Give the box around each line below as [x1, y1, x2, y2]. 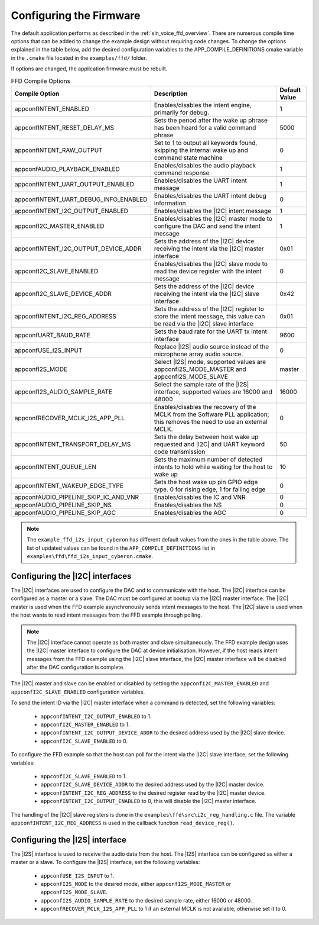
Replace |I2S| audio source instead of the [154, 342, 269, 350]
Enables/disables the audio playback [154, 161, 256, 169]
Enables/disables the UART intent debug [154, 191, 267, 199]
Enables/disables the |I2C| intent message [154, 207, 272, 215]
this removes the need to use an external [154, 417, 268, 426]
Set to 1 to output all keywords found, [154, 138, 258, 147]
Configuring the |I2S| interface [11, 834, 127, 845]
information [154, 199, 186, 207]
